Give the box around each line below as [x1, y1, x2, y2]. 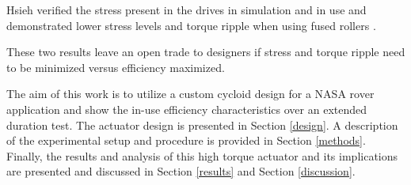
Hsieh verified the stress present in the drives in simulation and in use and [6, 2, 367, 17]
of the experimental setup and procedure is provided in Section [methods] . [6, 132, 366, 149]
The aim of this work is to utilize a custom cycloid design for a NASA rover [6, 85, 375, 102]
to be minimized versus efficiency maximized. [6, 59, 225, 75]
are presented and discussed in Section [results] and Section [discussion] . [6, 163, 356, 179]
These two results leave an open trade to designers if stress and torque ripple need [6, 43, 405, 60]
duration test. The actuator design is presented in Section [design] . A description [6, 116, 398, 133]
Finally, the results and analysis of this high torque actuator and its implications [6, 147, 398, 164]
